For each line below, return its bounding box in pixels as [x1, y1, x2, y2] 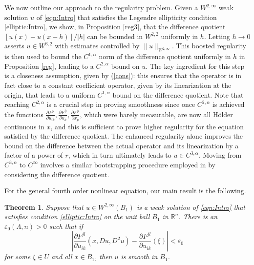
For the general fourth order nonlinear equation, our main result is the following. [4, 185, 246, 196]
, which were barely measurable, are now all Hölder [80, 109, 233, 119]
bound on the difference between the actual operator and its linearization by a [4, 140, 239, 150]
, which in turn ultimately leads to [68, 150, 171, 160]
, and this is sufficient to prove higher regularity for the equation [50, 121, 244, 131]
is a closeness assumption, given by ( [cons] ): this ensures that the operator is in [4, 70, 242, 81]
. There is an [178, 211, 218, 222]
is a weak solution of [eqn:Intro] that [136, 202, 246, 212]
